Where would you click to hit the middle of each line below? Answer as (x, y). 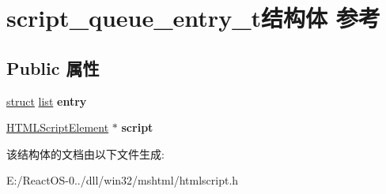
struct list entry (47, 101)
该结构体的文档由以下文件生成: (85, 153)
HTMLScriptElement (58, 127)
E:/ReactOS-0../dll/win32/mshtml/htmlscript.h (123, 180)
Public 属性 (53, 67)
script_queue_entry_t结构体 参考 (193, 18)
